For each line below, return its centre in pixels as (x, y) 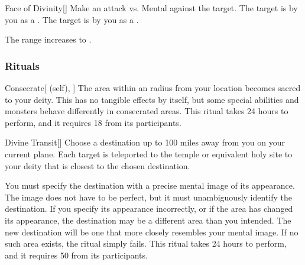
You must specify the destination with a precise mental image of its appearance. (150, 185)
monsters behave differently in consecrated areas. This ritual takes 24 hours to (147, 111)
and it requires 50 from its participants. (76, 255)
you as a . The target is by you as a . (72, 19)
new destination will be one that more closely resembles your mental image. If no (152, 232)
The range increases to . (48, 39)
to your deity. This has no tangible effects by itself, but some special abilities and (152, 99)
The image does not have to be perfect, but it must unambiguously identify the (148, 197)
